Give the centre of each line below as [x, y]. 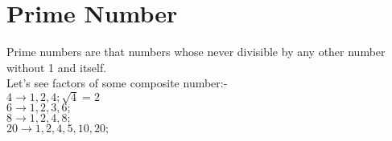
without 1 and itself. [57, 67]
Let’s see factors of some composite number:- [117, 83]
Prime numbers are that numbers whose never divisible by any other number [196, 52]
